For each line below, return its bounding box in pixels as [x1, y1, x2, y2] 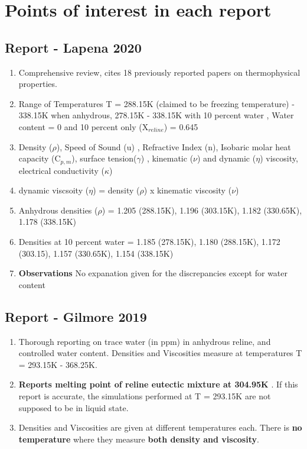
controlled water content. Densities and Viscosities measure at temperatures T [18, 347, 302, 359]
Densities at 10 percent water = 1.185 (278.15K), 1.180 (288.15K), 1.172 [18, 235, 280, 247]
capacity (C [18, 152, 61, 164]
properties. [18, 77, 57, 90]
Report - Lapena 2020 [5, 38, 142, 56]
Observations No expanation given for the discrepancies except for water [18, 267, 288, 279]
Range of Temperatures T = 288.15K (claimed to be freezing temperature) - [18, 97, 295, 109]
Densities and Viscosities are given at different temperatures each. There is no [18, 421, 302, 434]
